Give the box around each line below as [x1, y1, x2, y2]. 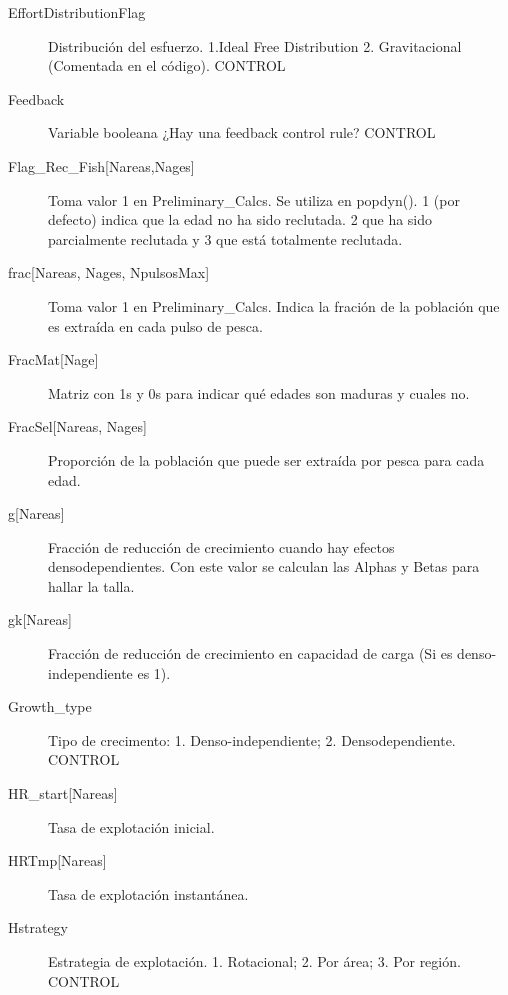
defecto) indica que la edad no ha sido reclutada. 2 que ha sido [48, 209, 433, 230]
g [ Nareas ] [8, 503, 65, 524]
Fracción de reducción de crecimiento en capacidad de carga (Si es [48, 643, 453, 664]
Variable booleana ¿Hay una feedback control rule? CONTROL [48, 122, 436, 143]
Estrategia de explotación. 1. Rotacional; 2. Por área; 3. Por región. [48, 951, 461, 971]
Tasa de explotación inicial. [48, 816, 215, 837]
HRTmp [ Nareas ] [8, 850, 107, 871]
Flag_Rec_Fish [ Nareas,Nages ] [8, 155, 195, 176]
